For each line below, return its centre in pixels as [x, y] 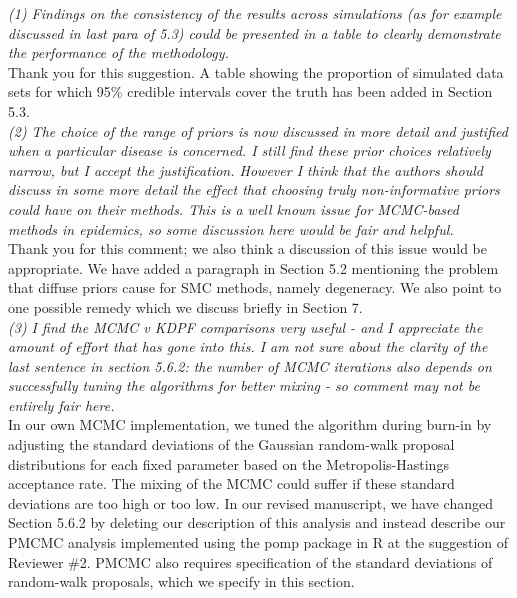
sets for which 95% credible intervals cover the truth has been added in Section [250, 91]
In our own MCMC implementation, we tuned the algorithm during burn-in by [250, 424]
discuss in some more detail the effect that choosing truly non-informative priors [254, 189]
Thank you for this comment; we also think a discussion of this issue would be [247, 248]
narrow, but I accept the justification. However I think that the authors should [245, 169]
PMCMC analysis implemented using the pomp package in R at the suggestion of [258, 542]
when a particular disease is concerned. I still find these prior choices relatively [249, 150]
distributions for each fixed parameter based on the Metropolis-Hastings [228, 463]
